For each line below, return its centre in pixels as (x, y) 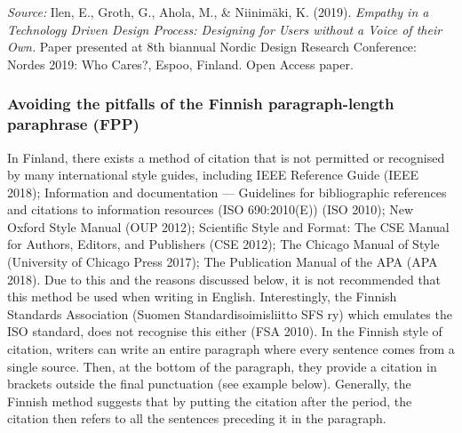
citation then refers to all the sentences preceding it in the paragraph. (197, 418)
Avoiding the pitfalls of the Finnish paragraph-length (201, 104)
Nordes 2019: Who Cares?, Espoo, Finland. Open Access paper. (180, 64)
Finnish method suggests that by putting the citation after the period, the (210, 401)
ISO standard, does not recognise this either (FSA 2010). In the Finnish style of (225, 331)
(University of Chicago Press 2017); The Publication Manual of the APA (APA (223, 262)
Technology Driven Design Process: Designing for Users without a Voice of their (225, 29)
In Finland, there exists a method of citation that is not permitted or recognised (226, 157)
